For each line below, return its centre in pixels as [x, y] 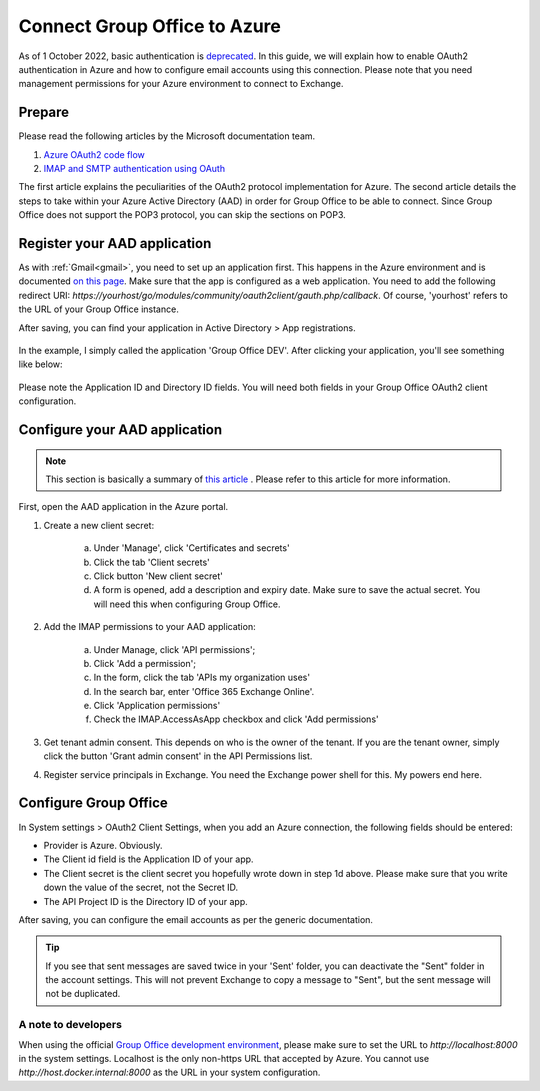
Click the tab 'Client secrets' [151, 562]
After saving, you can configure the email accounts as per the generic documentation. [196, 919]
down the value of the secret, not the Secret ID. [141, 887]
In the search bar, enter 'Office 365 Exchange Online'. [204, 691]
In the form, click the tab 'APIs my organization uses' [201, 677]
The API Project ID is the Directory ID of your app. [146, 901]
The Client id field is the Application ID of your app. [148, 859]
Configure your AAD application [120, 430]
